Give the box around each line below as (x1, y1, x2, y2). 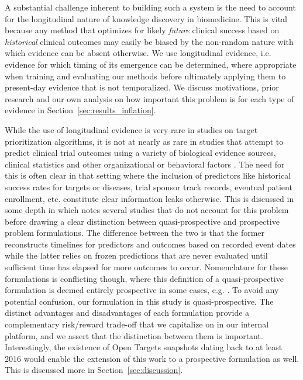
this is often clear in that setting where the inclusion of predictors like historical (5, 169, 291, 182)
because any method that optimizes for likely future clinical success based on (5, 24, 280, 36)
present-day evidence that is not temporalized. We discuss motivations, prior (5, 81, 279, 93)
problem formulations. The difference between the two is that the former (5, 226, 265, 239)
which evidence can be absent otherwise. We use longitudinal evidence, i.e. (5, 47, 271, 59)
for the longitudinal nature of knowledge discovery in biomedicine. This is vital (5, 12, 287, 25)
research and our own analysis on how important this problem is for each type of (5, 92, 294, 104)
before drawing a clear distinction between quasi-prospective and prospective (5, 215, 280, 227)
